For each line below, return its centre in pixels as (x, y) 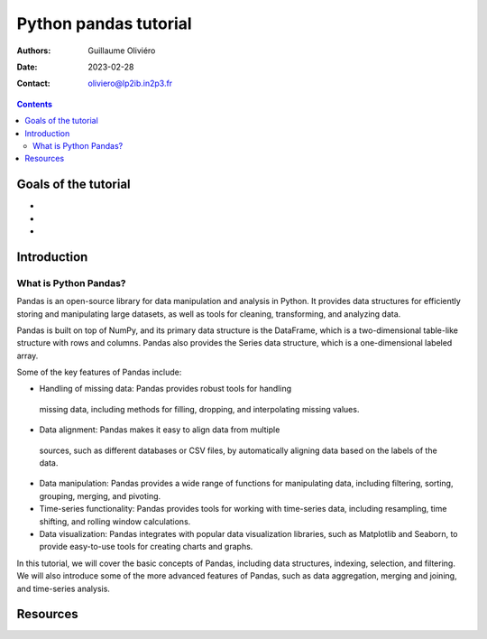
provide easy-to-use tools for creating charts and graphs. (146, 547)
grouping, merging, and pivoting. (100, 495)
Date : (27, 67)
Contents (35, 104)
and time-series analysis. (63, 588)
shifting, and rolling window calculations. (115, 521)
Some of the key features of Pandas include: (99, 372)
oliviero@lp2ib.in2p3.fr (130, 83)
